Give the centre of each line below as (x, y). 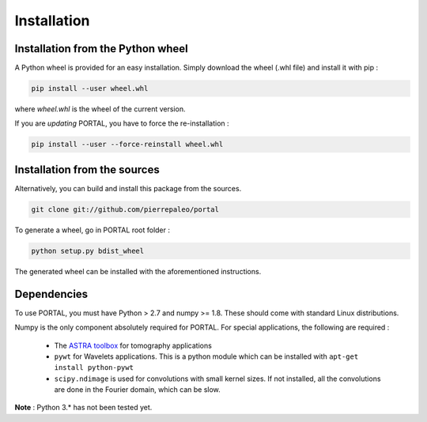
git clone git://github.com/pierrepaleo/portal (125, 209)
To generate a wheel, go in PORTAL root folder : (92, 230)
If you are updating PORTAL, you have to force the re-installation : (122, 123)
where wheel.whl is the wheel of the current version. (100, 109)
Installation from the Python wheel (102, 49)
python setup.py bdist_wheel (88, 251)
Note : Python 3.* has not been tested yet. (83, 408)
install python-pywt (94, 368)
